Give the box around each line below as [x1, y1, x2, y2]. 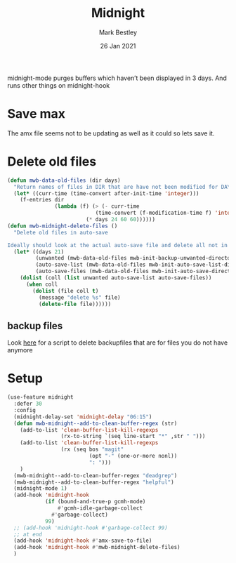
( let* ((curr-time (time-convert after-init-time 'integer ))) [13, 190, 199, 197]
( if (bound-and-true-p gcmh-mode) [44, 498, 146, 505]
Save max [7, 106, 65, 122]
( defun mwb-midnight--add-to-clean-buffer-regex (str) [13, 420, 178, 427]
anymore [7, 346, 33, 355]
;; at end [13, 531, 42, 538]
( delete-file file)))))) [38, 300, 112, 307]
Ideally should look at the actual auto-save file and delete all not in [7, 241, 228, 249]
